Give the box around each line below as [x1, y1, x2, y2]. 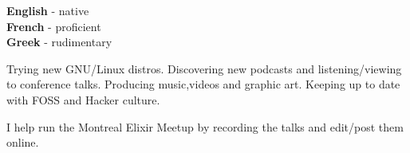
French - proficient [6, 18, 101, 34]
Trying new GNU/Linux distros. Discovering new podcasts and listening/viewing [6, 60, 402, 76]
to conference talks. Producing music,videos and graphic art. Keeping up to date [6, 76, 400, 92]
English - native [6, 2, 89, 18]
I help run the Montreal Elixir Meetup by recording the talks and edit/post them [6, 118, 404, 135]
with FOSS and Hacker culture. [6, 91, 160, 108]
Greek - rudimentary [6, 33, 112, 50]
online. [6, 134, 39, 151]
